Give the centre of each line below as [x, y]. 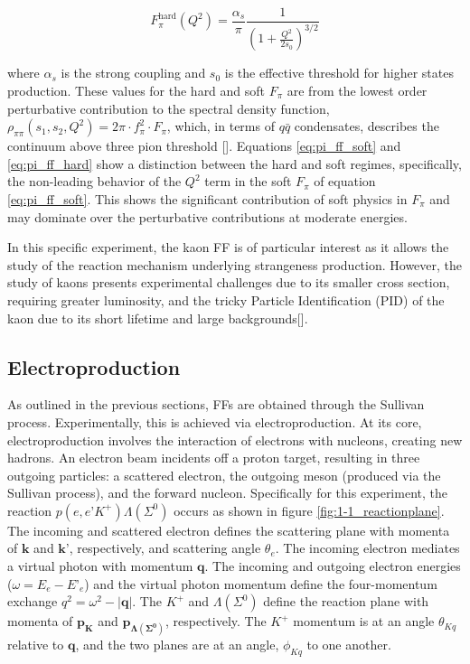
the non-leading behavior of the [94, 181]
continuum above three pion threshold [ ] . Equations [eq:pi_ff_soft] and [204, 146]
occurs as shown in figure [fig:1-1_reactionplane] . [309, 510]
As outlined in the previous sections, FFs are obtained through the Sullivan [216, 404]
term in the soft [248, 181]
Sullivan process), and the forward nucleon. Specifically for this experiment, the [227, 493]
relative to [36, 645]
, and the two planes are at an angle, [177, 645]
